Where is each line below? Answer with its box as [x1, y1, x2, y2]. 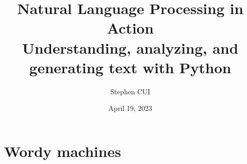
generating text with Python [29, 57, 231, 77]
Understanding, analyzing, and [22, 37, 238, 58]
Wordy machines [4, 140, 121, 161]
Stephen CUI [110, 86, 150, 96]
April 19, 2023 [108, 103, 152, 113]
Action [107, 18, 154, 38]
